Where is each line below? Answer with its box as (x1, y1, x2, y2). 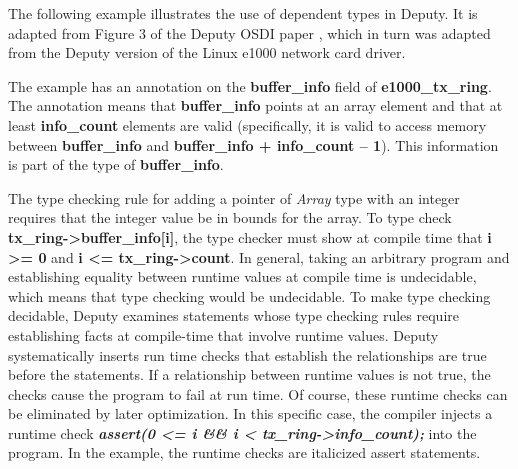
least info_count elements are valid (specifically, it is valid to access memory (8, 114, 487, 135)
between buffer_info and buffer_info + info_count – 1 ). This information (8, 134, 499, 155)
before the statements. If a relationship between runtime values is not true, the (8, 364, 491, 385)
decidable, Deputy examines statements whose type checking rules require (8, 305, 459, 326)
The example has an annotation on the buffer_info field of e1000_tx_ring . (8, 75, 492, 96)
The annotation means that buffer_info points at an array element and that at (8, 95, 503, 116)
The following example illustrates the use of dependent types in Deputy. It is (8, 3, 478, 23)
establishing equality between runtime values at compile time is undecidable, (8, 266, 477, 287)
